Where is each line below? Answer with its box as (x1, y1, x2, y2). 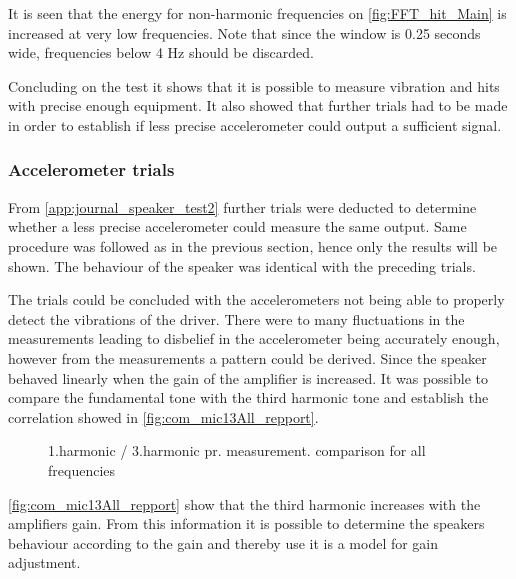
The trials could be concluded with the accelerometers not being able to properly (8, 289, 505, 310)
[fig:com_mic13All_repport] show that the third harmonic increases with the (8, 493, 481, 514)
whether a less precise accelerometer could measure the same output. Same (8, 216, 467, 237)
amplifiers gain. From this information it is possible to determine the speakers (8, 513, 485, 534)
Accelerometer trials (8, 157, 175, 182)
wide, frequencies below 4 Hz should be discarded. (8, 42, 314, 63)
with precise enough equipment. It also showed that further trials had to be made (8, 95, 508, 116)
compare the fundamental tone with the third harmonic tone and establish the (8, 387, 489, 408)
